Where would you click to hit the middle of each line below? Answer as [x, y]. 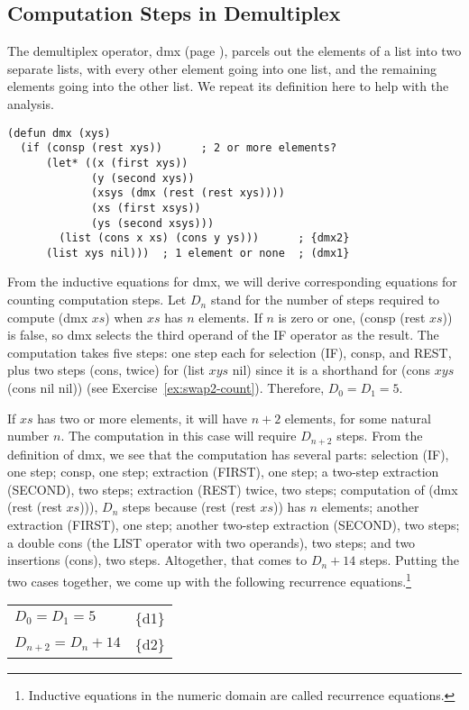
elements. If [230, 317]
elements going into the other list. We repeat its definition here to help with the [228, 86]
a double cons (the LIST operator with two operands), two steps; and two [212, 542]
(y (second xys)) [143, 178]
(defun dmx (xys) [59, 133]
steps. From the [380, 436]
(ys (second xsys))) [153, 223]
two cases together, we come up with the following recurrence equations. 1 [209, 579]
